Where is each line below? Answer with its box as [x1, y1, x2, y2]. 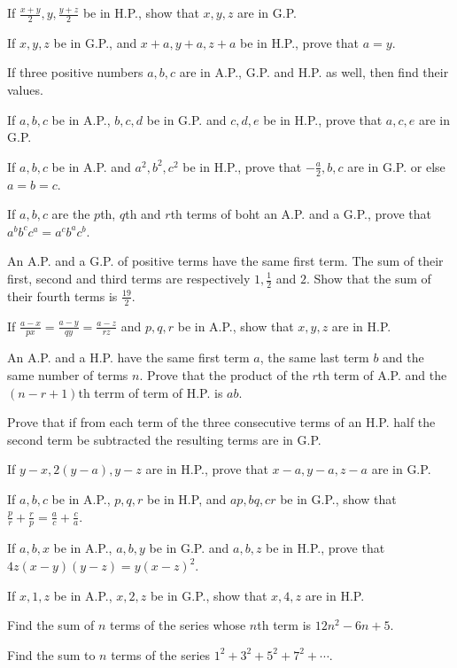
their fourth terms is [7, 286, 118, 305]
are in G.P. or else [347, 157, 445, 175]
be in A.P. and [51, 157, 131, 175]
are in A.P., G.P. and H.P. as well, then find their [179, 63, 449, 82]
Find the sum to [7, 645, 96, 664]
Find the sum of [7, 616, 95, 634]
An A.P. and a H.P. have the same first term [7, 348, 250, 367]
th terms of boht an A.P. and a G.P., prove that [170, 205, 431, 223]
